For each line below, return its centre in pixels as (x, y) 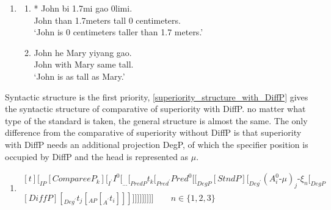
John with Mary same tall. (84, 64)
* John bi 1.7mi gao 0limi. (83, 8)
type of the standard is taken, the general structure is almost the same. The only (156, 120)
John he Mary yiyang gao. (83, 52)
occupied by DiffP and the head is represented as (97, 156)
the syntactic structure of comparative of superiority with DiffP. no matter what (155, 109)
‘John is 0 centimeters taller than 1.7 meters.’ (118, 32)
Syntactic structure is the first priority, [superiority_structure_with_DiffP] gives (157, 96)
